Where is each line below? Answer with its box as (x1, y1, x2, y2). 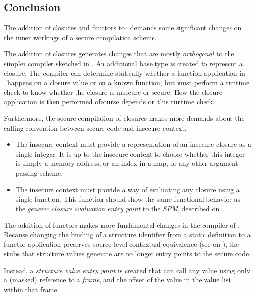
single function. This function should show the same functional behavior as (15, 194, 241, 204)
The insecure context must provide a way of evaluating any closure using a (15, 184, 240, 194)
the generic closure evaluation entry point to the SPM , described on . (15, 203, 224, 213)
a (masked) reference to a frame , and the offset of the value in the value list (4, 274, 231, 285)
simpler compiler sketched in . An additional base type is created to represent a (4, 58, 243, 68)
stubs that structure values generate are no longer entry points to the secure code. (4, 249, 251, 259)
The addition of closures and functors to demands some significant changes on (4, 23, 242, 33)
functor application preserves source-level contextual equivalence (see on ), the (4, 239, 239, 249)
